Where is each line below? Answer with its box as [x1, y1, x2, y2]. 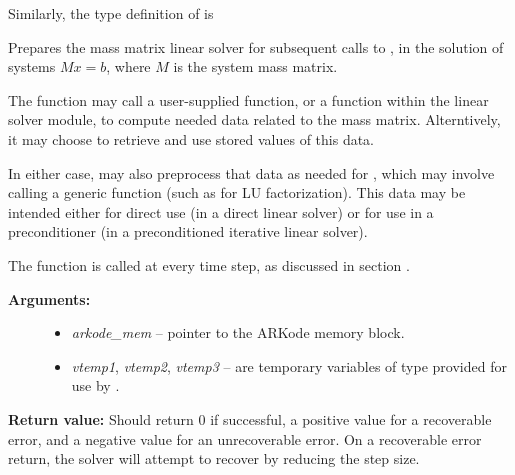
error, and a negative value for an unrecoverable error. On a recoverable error [8, 428, 482, 449]
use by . [71, 375, 120, 396]
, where [106, 56, 151, 77]
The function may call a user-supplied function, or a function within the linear [8, 89, 489, 110]
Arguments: [8, 288, 91, 309]
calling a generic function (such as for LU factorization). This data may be [8, 182, 466, 203]
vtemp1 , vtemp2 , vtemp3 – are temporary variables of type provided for [71, 355, 507, 376]
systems [8, 56, 56, 77]
